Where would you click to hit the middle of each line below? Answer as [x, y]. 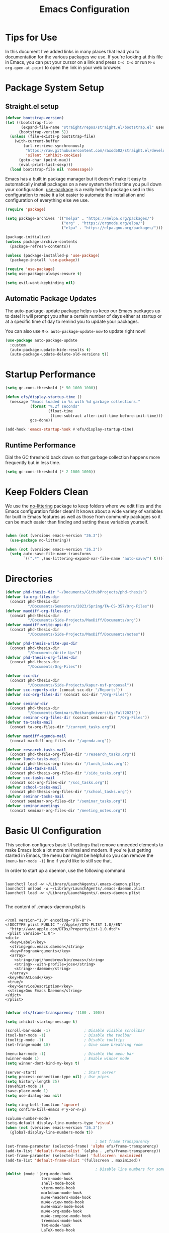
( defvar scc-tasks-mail [30, 778]
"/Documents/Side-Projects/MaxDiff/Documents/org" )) [84, 620]
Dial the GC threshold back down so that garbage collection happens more [82, 457]
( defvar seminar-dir [27, 703]
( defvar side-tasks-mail [31, 768]
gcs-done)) [41, 420]
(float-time [60, 411]
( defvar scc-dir [22, 676]
